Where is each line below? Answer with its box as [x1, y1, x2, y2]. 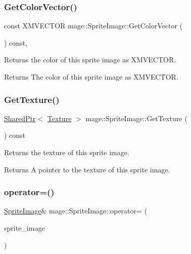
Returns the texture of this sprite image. [4, 147, 129, 157]
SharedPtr [4, 113, 36, 123]
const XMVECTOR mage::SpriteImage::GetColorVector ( [4, 20, 183, 31]
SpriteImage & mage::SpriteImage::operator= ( [4, 205, 147, 216]
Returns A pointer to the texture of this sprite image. [4, 164, 170, 174]
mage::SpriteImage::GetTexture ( [85, 113, 187, 123]
